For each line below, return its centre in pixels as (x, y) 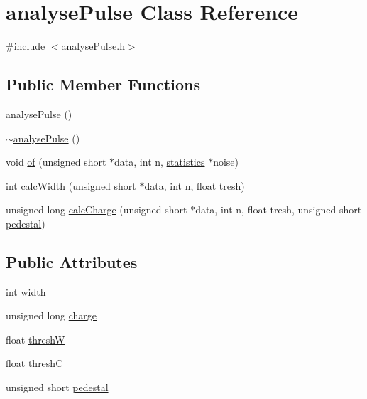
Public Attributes (72, 261)
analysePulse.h (93, 46)
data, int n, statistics (160, 162)
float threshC (34, 363)
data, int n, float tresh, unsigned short (279, 209)
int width (26, 291)
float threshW (35, 339)
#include (26, 46)
